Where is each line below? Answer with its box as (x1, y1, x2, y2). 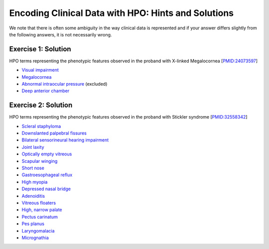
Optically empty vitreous (21, 151, 72, 157)
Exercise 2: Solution (9, 101, 73, 110)
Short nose (21, 165, 44, 171)
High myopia (21, 179, 48, 185)
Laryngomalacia (21, 228, 55, 234)
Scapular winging (21, 158, 58, 164)
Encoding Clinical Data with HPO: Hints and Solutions (9, 7, 234, 18)
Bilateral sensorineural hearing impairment (21, 137, 109, 143)
